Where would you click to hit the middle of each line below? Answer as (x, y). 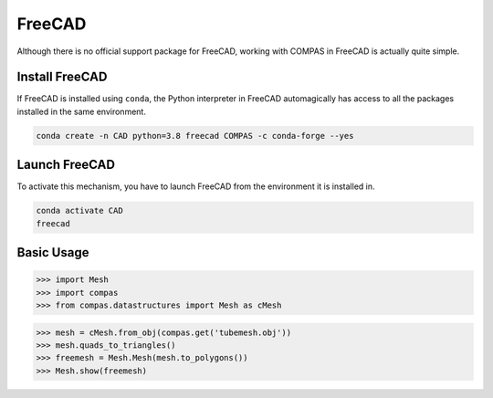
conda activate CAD (79, 211)
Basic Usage (53, 252)
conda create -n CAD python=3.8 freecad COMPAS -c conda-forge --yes (195, 136)
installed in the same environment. (81, 111)
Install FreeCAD (62, 77)
